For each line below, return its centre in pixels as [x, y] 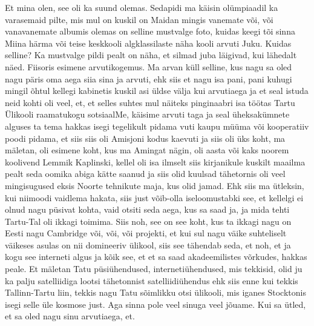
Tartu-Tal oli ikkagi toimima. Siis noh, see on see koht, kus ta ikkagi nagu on [148, 221]
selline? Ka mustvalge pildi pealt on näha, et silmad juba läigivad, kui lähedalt [151, 55]
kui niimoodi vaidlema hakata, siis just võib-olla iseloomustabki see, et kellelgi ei [154, 197]
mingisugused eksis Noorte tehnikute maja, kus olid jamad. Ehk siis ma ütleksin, [155, 185]
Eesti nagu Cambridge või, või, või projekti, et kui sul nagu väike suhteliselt [146, 233]
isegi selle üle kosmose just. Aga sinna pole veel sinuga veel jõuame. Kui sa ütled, [155, 304]
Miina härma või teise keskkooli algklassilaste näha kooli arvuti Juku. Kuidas [148, 43]
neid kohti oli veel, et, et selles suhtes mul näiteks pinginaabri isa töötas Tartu [150, 102]
